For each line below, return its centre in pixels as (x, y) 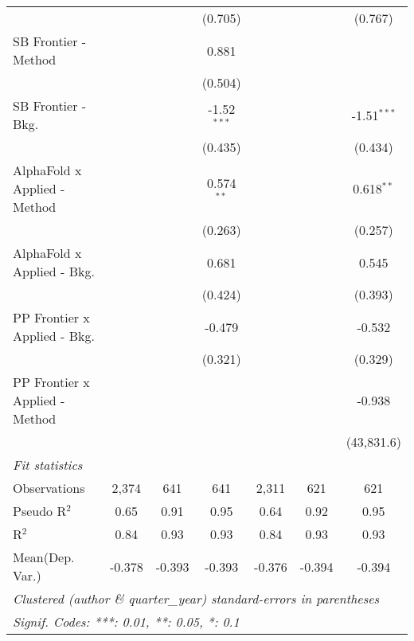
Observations (49, 488)
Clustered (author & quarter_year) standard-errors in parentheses (196, 598)
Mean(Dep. (44, 557)
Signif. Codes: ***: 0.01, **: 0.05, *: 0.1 (126, 621)
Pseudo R (40, 511)
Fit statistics (48, 465)
